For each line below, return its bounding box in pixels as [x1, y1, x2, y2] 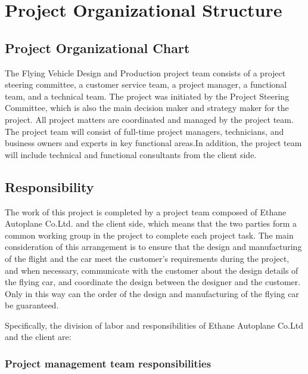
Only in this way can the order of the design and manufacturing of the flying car [5, 287, 299, 299]
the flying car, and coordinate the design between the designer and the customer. [5, 276, 301, 288]
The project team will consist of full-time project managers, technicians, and [5, 125, 284, 137]
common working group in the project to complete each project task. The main [5, 228, 294, 241]
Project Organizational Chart [5, 38, 190, 57]
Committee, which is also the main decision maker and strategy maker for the [5, 101, 289, 114]
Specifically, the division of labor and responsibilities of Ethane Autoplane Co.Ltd [5, 319, 303, 331]
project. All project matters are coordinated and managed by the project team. [5, 113, 294, 125]
